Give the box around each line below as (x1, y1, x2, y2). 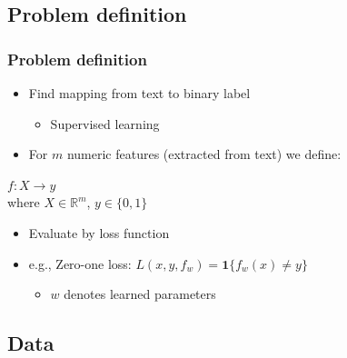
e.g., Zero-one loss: (28, 254, 132, 273)
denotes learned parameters (64, 284, 216, 303)
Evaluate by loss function (28, 223, 170, 242)
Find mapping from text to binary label (28, 84, 251, 102)
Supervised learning (50, 114, 160, 133)
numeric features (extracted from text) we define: (66, 144, 342, 164)
